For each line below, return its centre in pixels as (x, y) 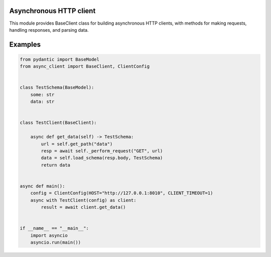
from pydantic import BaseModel (60, 59)
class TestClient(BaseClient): (58, 123)
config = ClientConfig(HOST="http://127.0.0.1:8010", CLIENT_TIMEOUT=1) (122, 193)
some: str (42, 95)
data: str (42, 102)
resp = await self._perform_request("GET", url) (102, 151)
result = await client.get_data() (83, 207)
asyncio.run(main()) (56, 242)
